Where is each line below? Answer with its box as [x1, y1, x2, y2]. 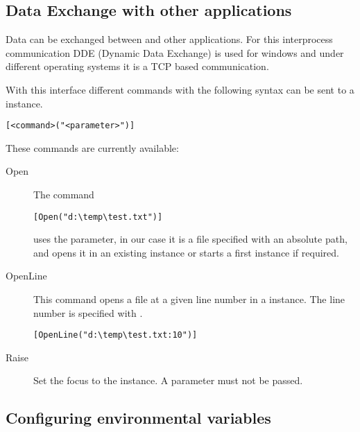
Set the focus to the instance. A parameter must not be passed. [33, 373, 303, 388]
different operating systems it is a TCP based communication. [6, 59, 269, 74]
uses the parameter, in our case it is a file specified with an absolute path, [33, 232, 348, 246]
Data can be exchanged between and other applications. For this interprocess [6, 32, 333, 46]
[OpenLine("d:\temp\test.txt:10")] [33, 330, 198, 340]
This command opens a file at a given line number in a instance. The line [33, 292, 345, 306]
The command [33, 187, 94, 202]
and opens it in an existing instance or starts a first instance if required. [33, 245, 339, 259]
